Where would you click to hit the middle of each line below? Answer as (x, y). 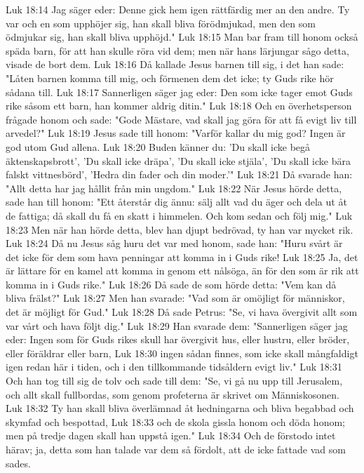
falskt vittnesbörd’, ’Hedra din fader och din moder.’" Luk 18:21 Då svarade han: (179, 174)
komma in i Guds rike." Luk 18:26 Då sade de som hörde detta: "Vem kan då (171, 284)
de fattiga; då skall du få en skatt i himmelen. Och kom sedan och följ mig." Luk (179, 215)
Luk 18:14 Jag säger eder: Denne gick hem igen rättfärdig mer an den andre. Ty (178, 9)
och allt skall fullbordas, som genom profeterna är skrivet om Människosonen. (173, 394)
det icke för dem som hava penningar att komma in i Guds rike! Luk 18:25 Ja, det (182, 257)
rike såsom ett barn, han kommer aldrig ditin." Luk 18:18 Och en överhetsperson (179, 106)
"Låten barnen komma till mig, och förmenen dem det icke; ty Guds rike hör (170, 78)
